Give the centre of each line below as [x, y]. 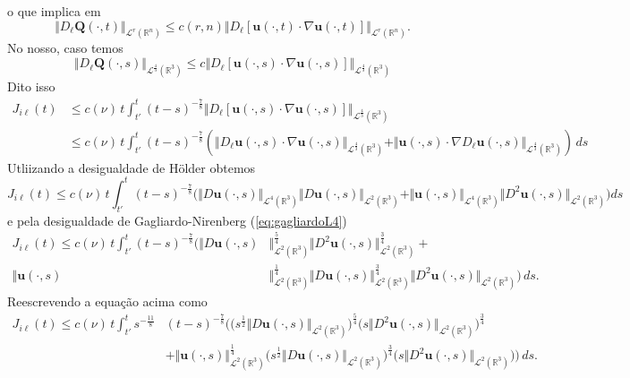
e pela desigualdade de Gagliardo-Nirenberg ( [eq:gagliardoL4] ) [177, 220]
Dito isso [31, 86]
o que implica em [54, 11]
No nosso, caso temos [65, 48]
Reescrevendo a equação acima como [107, 301]
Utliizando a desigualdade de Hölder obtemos [132, 167]
